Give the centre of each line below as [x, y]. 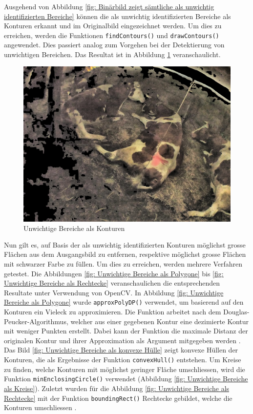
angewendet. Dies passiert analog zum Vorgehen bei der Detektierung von [114, 45]
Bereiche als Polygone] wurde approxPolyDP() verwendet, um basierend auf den [124, 302]
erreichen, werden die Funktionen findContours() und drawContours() [112, 35]
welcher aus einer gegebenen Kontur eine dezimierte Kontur [160, 321]
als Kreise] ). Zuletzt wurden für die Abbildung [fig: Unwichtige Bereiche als [117, 388]
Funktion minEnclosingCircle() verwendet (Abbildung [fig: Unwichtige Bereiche [126, 379]
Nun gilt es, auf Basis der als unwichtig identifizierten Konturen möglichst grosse [125, 244]
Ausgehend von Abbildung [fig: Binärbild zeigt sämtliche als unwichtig [109, 6]
